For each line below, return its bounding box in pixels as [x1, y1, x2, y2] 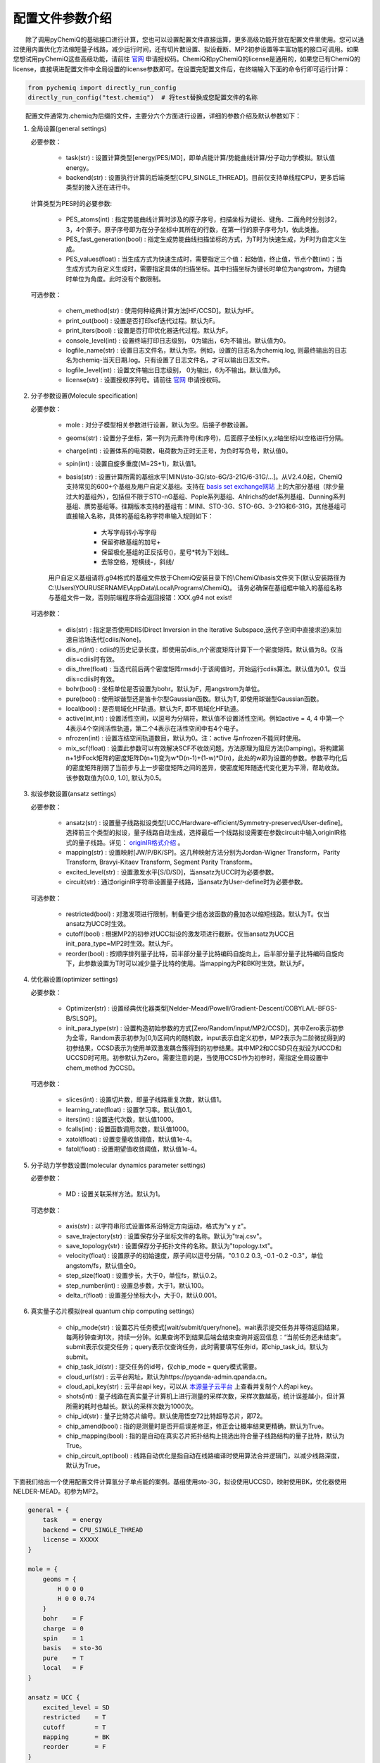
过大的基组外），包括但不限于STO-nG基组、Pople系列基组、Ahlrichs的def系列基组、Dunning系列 [65, 492, 346, 501]
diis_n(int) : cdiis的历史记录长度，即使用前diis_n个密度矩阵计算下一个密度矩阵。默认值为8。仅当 [65, 645, 343, 654]
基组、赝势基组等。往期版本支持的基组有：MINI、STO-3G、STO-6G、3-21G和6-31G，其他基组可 [65, 501, 347, 511]
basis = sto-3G [42, 1644, 103, 1652]
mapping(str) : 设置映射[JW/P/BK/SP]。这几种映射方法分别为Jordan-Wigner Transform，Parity [65, 848, 341, 857]
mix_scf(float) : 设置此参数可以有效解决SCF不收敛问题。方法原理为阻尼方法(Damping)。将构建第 [65, 744, 345, 752]
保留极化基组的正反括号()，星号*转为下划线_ [101, 547, 229, 556]
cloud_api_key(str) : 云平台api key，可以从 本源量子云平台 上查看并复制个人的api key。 [65, 1382, 317, 1391]
